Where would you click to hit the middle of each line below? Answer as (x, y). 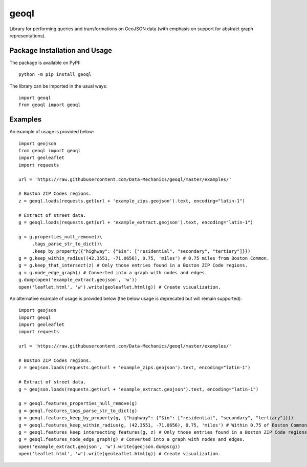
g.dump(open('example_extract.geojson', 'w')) (78, 280)
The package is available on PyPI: (45, 63)
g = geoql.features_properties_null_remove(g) (78, 403)
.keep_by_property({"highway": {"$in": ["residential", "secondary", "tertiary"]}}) (141, 251)
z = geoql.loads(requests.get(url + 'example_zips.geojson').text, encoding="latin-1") (132, 201)
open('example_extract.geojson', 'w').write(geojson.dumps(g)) (100, 446)
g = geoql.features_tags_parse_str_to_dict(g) (78, 411)
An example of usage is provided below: (52, 132)
